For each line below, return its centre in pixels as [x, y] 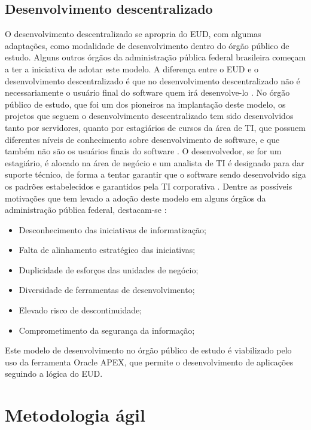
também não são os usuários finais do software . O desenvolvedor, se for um [143, 151]
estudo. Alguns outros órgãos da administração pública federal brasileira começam [155, 57]
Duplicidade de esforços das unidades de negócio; [109, 269]
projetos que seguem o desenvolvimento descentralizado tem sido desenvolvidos [149, 116]
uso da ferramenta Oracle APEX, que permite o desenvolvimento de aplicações [149, 362]
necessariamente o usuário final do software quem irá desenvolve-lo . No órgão [147, 92]
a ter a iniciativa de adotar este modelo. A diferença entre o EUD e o [132, 68]
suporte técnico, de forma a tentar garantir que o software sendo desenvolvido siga [155, 174]
